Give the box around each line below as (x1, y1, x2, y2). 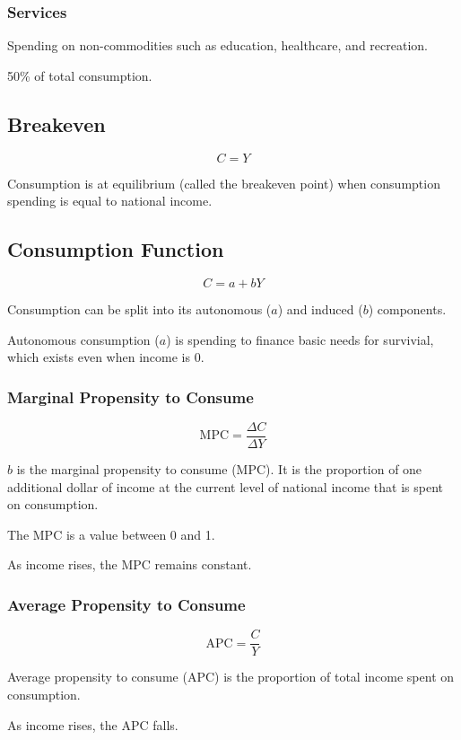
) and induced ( (277, 300, 363, 318)
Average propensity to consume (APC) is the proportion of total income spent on (7, 667, 455, 686)
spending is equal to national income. (7, 191, 213, 210)
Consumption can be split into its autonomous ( (7, 300, 272, 318)
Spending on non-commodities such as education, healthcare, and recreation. (7, 36, 428, 55)
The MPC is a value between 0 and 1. (7, 524, 215, 543)
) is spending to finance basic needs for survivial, (166, 330, 434, 348)
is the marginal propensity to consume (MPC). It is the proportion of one (16, 460, 422, 479)
